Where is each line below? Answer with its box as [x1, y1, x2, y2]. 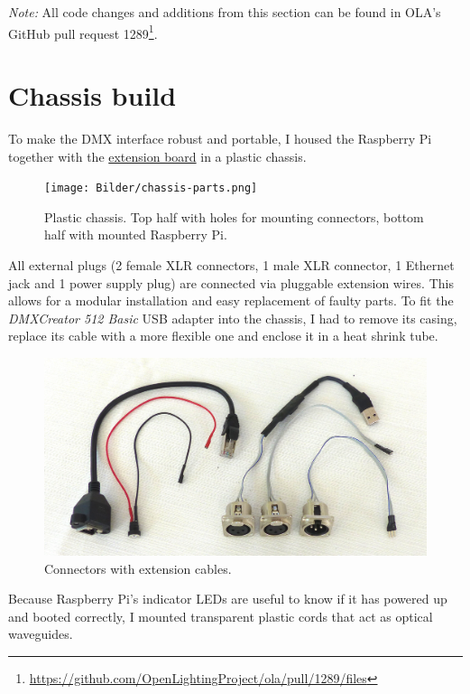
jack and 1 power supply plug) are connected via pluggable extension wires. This [8, 273, 454, 292]
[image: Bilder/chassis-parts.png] [44, 182, 258, 195]
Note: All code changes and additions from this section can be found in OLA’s [8, 3, 441, 21]
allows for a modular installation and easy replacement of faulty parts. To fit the [8, 291, 454, 310]
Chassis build [8, 77, 177, 114]
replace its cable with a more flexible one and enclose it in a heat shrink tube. [8, 326, 438, 345]
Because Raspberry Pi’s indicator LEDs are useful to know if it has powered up [8, 589, 447, 608]
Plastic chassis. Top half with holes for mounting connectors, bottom [44, 207, 424, 226]
